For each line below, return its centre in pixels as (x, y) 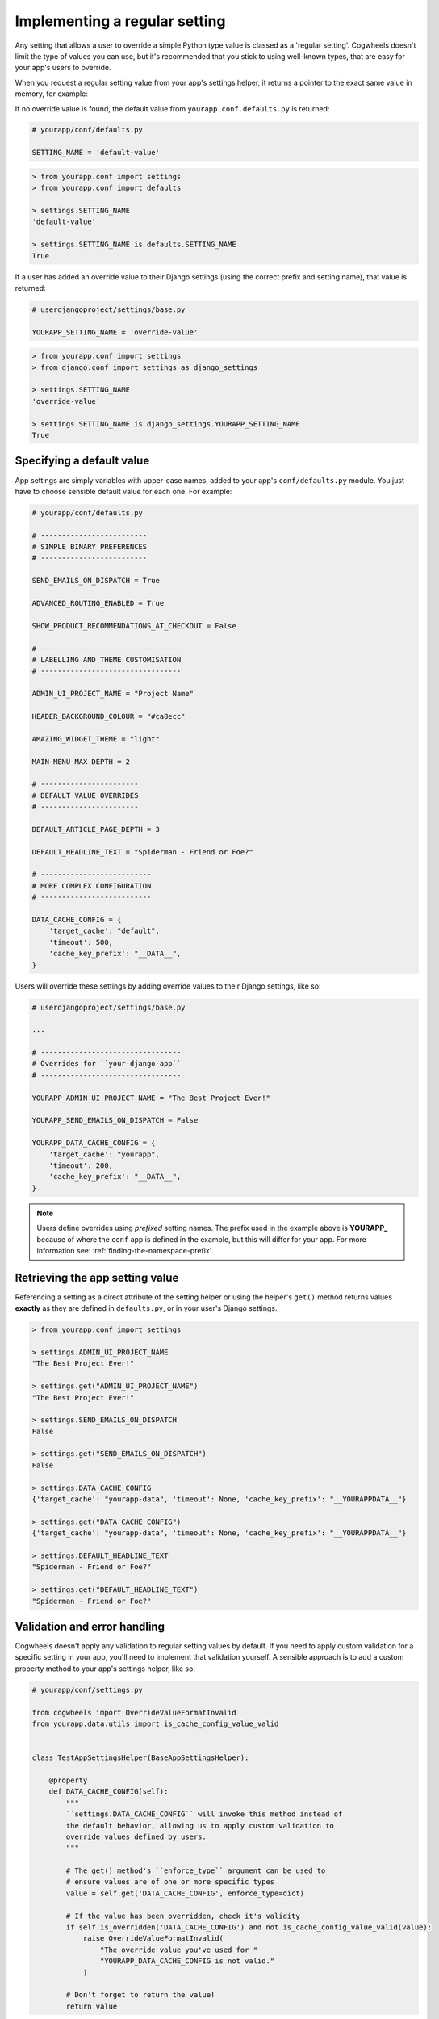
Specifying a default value (82, 461)
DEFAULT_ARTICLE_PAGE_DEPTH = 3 (96, 829)
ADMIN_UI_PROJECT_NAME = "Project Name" (113, 694)
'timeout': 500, (81, 942)
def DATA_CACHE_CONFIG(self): (109, 1792)
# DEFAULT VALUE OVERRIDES (85, 795)
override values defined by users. (136, 1836)
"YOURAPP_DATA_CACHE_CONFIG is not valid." (187, 1961)
